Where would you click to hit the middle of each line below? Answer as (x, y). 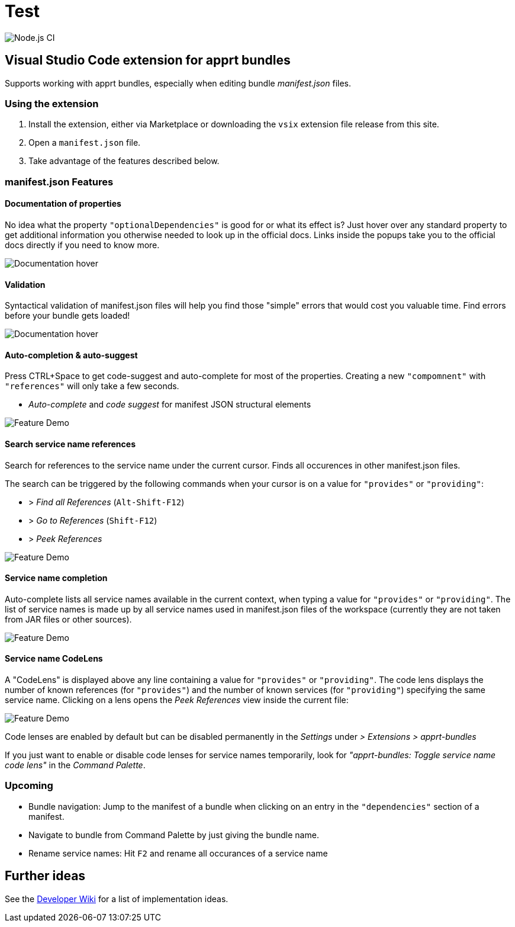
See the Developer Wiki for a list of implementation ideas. (117, 899)
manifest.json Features (59, 182)
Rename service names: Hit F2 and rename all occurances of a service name (178, 853)
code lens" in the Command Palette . (75, 765)
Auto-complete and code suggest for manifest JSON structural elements (170, 405)
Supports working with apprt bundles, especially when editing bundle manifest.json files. (178, 83)
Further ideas (45, 876)
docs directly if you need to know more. (82, 245)
